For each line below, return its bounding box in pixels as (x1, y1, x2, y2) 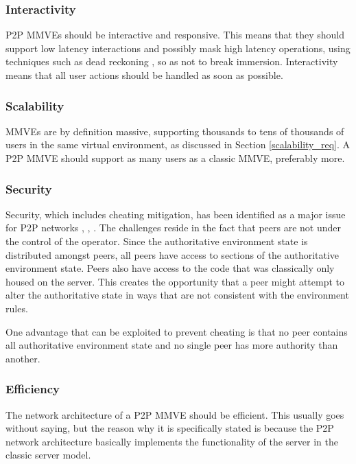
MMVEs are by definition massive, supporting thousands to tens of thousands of (5, 124, 344, 138)
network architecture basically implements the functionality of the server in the (5, 434, 338, 448)
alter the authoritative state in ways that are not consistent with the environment (5, 288, 349, 302)
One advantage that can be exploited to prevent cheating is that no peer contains (5, 324, 348, 338)
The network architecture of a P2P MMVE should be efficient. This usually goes (5, 407, 344, 421)
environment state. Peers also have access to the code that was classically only (5, 261, 335, 275)
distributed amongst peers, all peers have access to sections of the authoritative (5, 247, 340, 262)
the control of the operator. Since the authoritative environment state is (5, 234, 308, 248)
